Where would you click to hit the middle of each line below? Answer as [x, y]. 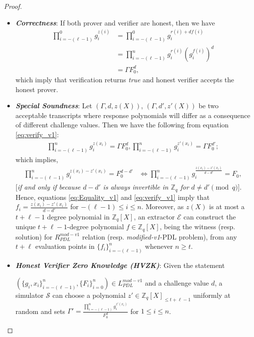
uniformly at [212, 295]
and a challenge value [177, 282]
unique [25, 227]
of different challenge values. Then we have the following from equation [122, 125]
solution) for [34, 236]
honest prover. [37, 89]
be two [208, 106]
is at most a [227, 206]
